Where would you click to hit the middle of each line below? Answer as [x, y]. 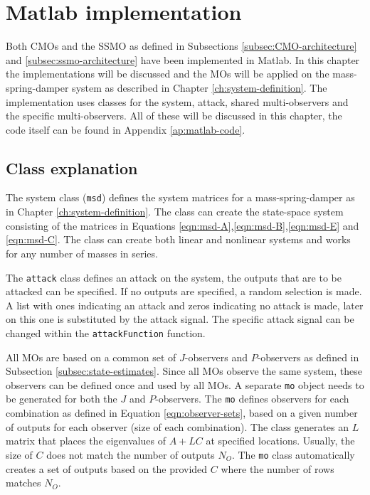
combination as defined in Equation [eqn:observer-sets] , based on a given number [182, 413]
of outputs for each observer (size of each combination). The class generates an [178, 426]
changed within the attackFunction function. [106, 332]
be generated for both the [62, 399]
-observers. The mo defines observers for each [252, 399]
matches [23, 483]
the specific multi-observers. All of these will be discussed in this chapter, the [174, 116]
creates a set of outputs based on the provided [107, 468]
